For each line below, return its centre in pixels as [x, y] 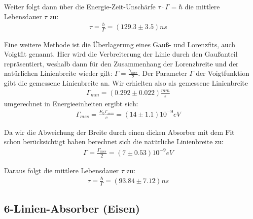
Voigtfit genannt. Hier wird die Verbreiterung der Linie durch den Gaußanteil [121, 54]
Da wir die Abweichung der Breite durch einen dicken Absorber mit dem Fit [119, 132]
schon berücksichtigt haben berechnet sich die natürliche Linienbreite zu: [114, 141]
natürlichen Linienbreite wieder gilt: [58, 73]
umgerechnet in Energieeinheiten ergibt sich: [71, 103]
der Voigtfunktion [223, 73]
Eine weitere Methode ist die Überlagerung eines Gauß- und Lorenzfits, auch [120, 44]
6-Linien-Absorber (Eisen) [72, 208]
